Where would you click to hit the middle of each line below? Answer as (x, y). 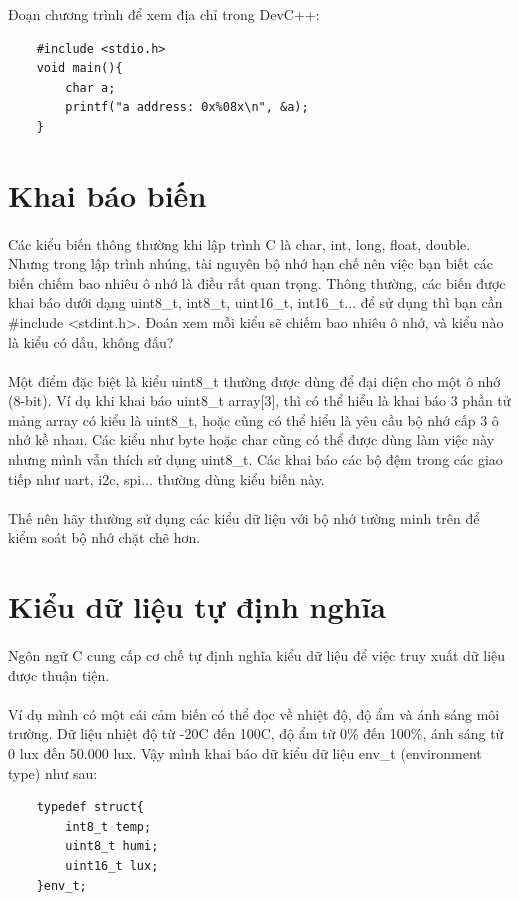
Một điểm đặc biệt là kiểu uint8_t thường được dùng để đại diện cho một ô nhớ (254, 380)
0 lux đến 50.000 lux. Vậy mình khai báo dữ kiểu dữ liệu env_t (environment (245, 752)
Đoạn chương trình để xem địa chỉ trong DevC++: (164, 14)
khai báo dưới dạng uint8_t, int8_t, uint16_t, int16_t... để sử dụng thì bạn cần (255, 302)
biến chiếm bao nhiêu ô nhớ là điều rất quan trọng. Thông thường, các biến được (257, 282)
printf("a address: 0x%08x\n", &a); (187, 107)
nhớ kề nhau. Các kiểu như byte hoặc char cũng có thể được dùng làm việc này (251, 439)
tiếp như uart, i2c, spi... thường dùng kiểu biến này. (166, 478)
